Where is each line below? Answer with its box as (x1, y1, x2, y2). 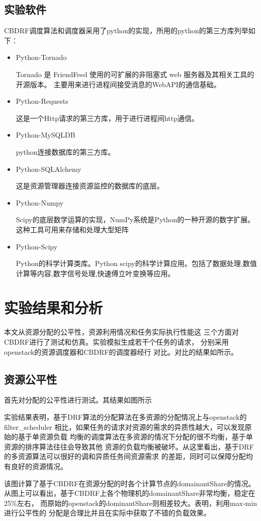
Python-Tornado (16, 52, 67, 62)
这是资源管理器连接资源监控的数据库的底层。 (16, 180, 164, 191)
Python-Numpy (16, 197, 64, 208)
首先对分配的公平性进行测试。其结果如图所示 (4, 395, 152, 405)
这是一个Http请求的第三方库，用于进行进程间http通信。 (16, 112, 199, 123)
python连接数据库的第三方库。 (16, 146, 115, 157)
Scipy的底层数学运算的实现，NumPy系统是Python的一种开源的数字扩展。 (16, 214, 255, 225)
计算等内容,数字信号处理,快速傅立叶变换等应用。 (16, 268, 175, 278)
